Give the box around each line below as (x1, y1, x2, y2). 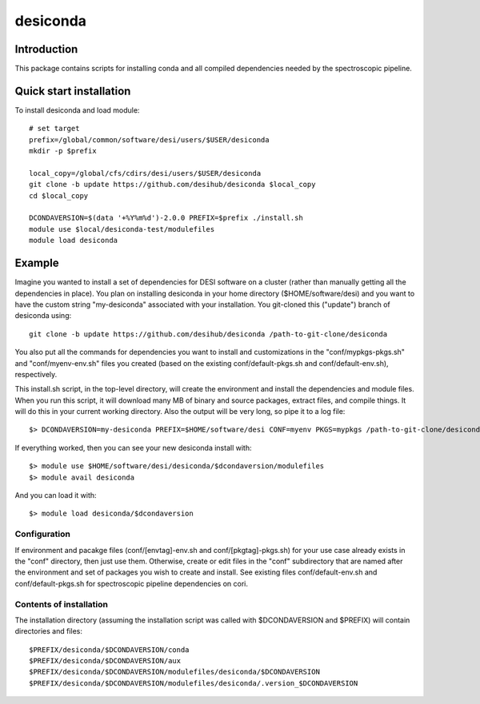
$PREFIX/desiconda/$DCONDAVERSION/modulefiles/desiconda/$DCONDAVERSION (29, 667, 320, 677)
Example (14, 257, 59, 270)
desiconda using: (14, 311, 72, 320)
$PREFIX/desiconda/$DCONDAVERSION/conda (29, 645, 190, 654)
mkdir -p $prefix (29, 146, 97, 156)
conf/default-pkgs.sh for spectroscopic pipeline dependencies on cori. (14, 579, 248, 588)
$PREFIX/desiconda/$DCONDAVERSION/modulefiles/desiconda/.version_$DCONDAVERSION (29, 678, 358, 687)
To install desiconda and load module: (14, 105, 140, 115)
